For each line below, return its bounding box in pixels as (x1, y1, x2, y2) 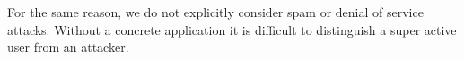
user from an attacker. (7, 38, 129, 56)
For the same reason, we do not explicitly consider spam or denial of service (7, 3, 424, 21)
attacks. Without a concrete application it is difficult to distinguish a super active (7, 20, 457, 38)
